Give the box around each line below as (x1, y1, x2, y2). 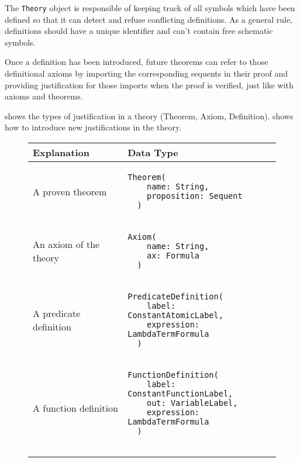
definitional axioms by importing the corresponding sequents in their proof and (5, 67, 288, 80)
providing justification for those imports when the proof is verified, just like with (5, 78, 294, 91)
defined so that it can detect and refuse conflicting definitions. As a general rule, (5, 13, 292, 25)
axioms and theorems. (5, 90, 83, 102)
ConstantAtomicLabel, (127, 311, 223, 320)
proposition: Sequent (146, 191, 243, 201)
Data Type (127, 146, 178, 159)
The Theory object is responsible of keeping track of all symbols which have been (5, 2, 295, 13)
